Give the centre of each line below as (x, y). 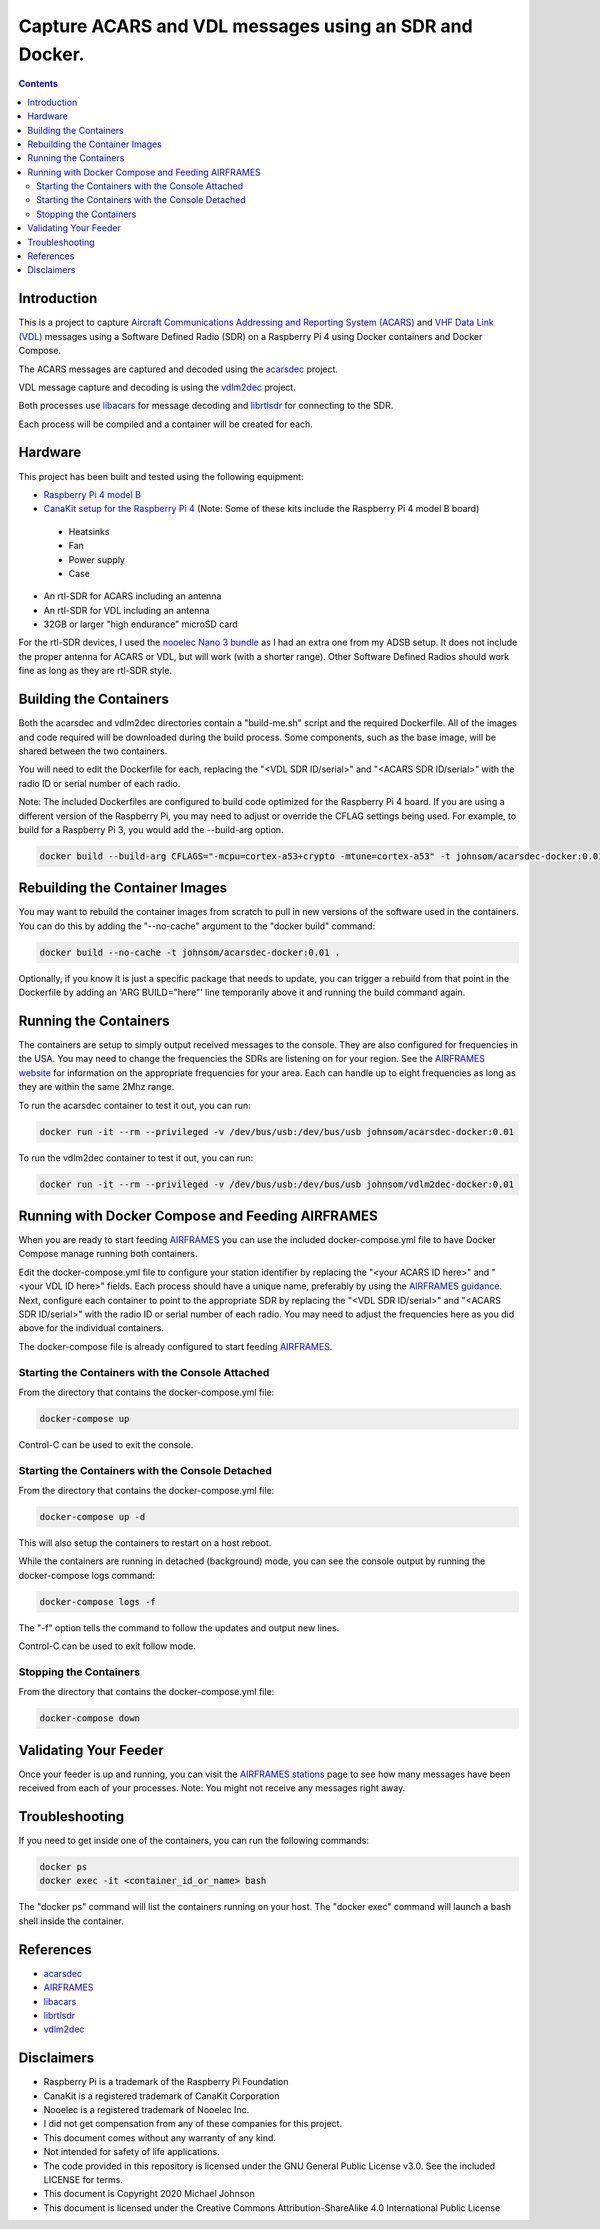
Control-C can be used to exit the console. (106, 1444)
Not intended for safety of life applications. (131, 2152)
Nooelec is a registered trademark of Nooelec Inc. (146, 2109)
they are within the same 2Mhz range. (96, 1087)
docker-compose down (89, 1718)
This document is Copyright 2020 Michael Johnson (149, 2194)
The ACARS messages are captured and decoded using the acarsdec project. (178, 369)
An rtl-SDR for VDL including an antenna (126, 610)
